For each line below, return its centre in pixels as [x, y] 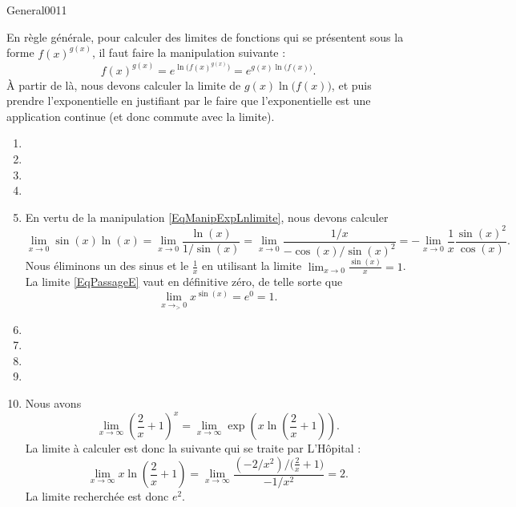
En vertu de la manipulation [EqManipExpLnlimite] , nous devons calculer [207, 217]
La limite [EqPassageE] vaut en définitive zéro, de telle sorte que [184, 282]
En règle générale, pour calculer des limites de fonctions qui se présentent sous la [205, 36]
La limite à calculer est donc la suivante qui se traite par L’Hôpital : [193, 448]
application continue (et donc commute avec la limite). [141, 116]
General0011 [37, 10]
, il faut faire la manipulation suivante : [189, 52]
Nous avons [53, 403]
